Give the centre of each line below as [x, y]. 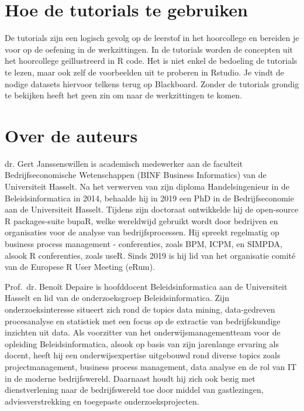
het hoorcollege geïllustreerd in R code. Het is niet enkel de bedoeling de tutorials [151, 61]
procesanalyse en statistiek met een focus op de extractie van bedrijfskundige [143, 321]
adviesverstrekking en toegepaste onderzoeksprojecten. [102, 401]
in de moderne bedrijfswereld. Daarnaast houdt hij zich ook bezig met [130, 378]
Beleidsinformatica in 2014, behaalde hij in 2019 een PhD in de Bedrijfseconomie [149, 198]
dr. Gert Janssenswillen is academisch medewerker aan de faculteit [124, 163]
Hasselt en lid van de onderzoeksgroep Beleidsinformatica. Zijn [117, 298]
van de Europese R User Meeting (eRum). [80, 267]
